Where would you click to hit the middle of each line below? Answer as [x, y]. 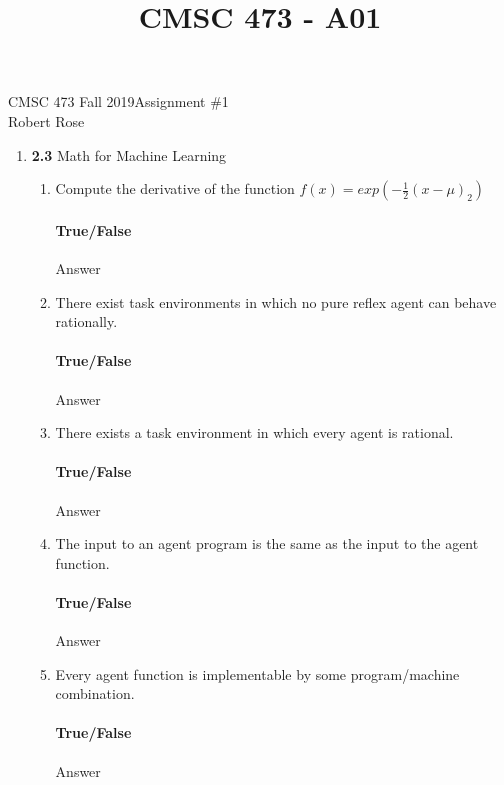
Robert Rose [46, 120]
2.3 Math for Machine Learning [129, 154]
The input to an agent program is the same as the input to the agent [267, 543]
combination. [95, 693]
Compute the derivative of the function [175, 188]
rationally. [86, 321]
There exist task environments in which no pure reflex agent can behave [276, 301]
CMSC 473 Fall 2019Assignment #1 [118, 101]
